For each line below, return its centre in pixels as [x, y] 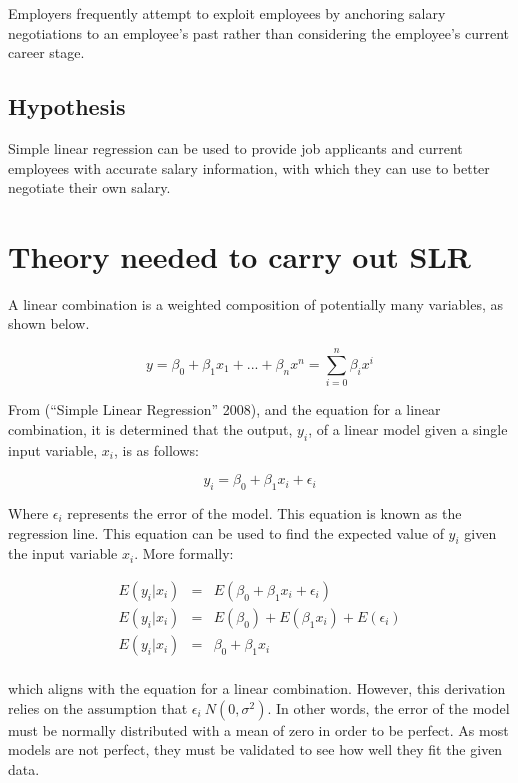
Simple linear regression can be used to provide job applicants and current [235, 147]
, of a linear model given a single [408, 428]
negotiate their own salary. [89, 187]
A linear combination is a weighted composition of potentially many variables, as [256, 303]
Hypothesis [67, 106]
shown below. [49, 323]
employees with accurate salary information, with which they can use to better [249, 167]
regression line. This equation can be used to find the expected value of [226, 532]
